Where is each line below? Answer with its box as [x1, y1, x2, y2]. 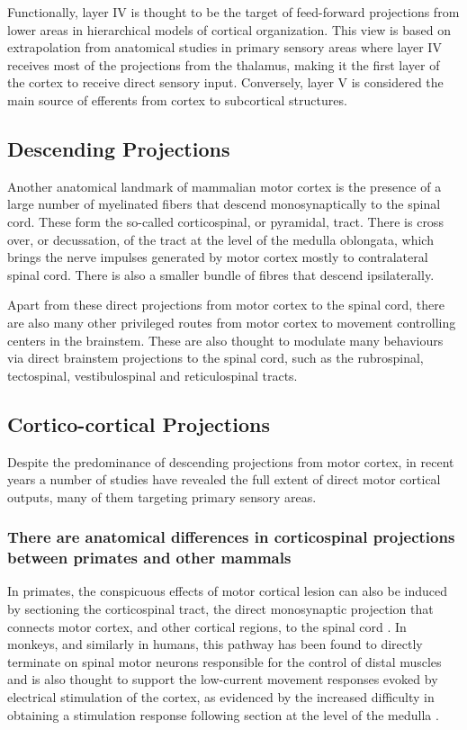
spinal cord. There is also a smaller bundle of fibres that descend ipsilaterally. [7, 265, 435, 284]
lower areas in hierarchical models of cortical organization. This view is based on [7, 20, 451, 39]
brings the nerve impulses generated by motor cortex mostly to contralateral [7, 248, 428, 266]
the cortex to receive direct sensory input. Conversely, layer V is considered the [7, 73, 444, 92]
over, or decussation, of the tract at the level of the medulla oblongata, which [7, 230, 434, 248]
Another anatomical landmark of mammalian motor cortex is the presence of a [7, 176, 442, 195]
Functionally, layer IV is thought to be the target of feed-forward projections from [7, 3, 460, 21]
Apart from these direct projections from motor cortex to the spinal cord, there [7, 295, 445, 314]
